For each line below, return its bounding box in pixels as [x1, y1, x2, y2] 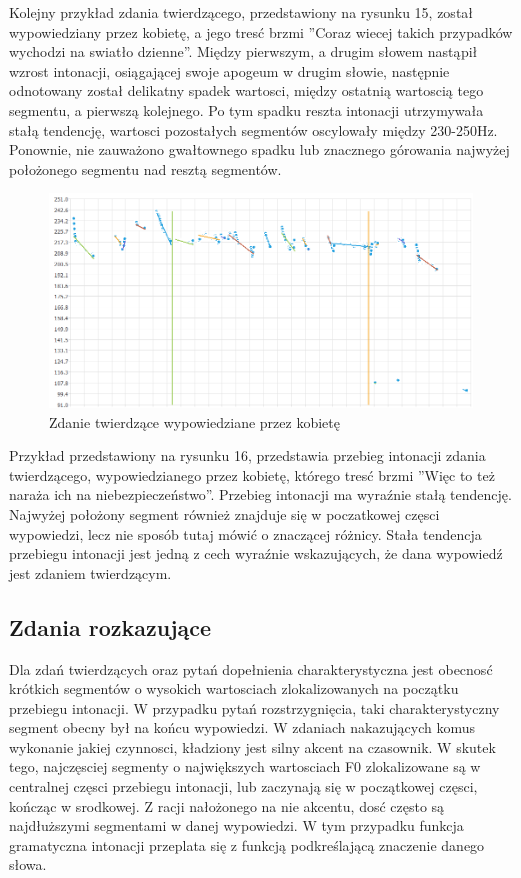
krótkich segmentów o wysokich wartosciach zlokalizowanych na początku [9, 678, 459, 699]
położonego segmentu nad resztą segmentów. [9, 158, 282, 179]
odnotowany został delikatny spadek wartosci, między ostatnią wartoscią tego [9, 80, 484, 101]
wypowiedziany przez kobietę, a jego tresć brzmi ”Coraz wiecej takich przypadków [9, 21, 513, 42]
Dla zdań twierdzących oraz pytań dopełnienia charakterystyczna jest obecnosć [9, 658, 493, 679]
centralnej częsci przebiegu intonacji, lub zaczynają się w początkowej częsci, [9, 776, 478, 797]
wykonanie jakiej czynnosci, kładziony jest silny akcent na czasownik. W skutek [9, 736, 496, 757]
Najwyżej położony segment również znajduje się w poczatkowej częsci [9, 503, 440, 524]
